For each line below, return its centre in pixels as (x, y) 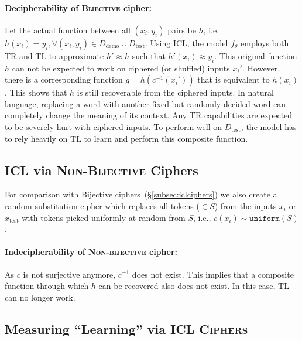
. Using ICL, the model (187, 42)
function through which (47, 286)
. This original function (256, 55)
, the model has (269, 126)
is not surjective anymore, (69, 274)
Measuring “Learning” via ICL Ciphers (126, 328)
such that (149, 55)
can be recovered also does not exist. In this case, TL (194, 286)
